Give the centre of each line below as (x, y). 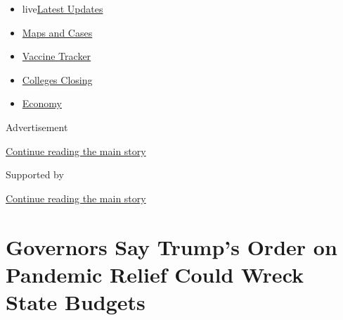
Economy (42, 103)
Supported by (35, 174)
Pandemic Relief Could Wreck (155, 274)
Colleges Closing (57, 79)
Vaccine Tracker (57, 56)
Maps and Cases (57, 32)
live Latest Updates (63, 8)
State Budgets (76, 301)
